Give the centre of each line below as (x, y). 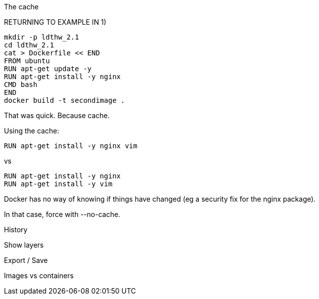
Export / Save (26, 260)
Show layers (24, 245)
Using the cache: (32, 131)
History (16, 230)
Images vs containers (39, 276)
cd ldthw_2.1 (29, 45)
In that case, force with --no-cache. (62, 214)
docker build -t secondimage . (65, 100)
